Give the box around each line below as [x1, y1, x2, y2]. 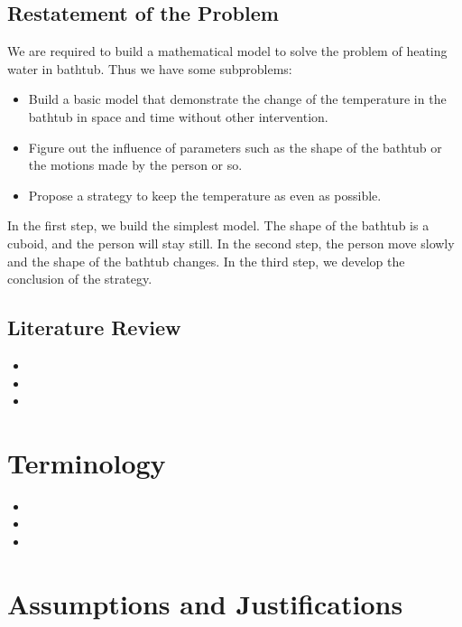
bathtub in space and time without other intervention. [28, 107, 328, 126]
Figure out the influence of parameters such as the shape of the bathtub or [28, 137, 442, 156]
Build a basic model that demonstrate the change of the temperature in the [28, 89, 447, 108]
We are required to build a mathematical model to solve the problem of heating [7, 42, 448, 61]
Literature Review [7, 313, 181, 342]
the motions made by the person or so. [28, 155, 243, 174]
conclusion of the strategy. [7, 269, 152, 288]
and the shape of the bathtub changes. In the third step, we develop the [7, 251, 405, 270]
